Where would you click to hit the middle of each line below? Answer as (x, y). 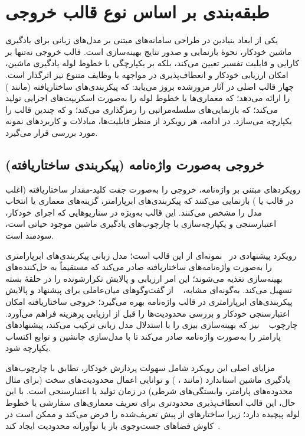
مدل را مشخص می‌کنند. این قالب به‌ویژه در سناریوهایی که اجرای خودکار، (134, 212)
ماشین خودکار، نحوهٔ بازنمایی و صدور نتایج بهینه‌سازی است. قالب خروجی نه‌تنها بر (149, 51)
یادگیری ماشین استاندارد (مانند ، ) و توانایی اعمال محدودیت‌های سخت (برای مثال (148, 379)
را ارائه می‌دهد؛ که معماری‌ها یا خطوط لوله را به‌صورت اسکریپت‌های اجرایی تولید (148, 98)
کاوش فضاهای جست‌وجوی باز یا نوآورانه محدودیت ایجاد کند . (113, 425)
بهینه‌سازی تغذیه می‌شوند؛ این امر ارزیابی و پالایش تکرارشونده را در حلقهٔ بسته (144, 278)
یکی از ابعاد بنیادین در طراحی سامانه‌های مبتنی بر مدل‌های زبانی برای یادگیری (142, 40)
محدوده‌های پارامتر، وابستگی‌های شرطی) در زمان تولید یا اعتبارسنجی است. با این (149, 391)
